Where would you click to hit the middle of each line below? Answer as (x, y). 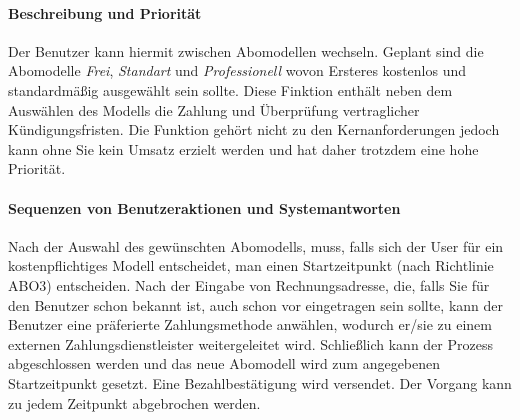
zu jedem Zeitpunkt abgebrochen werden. (134, 402)
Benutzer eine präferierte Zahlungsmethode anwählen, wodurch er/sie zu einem (250, 324)
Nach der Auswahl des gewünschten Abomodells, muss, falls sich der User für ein (256, 245)
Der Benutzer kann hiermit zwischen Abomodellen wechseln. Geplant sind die (246, 50)
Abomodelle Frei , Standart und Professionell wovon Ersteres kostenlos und (237, 70)
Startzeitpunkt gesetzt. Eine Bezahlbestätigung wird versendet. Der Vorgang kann (260, 382)
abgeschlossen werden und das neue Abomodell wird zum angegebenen (224, 363)
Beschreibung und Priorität (105, 12)
